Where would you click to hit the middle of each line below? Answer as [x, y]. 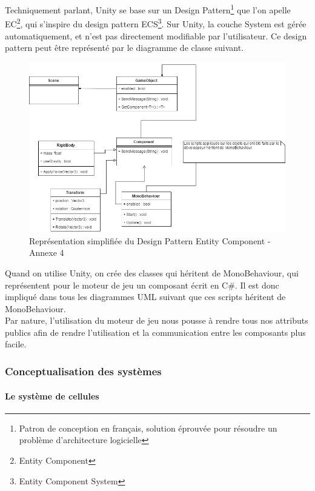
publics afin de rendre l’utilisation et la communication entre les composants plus [155, 332]
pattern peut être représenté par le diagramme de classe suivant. [124, 48]
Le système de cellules [52, 396]
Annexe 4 [47, 252]
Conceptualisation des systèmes [83, 371]
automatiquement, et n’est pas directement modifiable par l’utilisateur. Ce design [156, 35]
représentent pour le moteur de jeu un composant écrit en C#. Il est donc [142, 285]
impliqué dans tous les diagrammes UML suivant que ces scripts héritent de [145, 297]
